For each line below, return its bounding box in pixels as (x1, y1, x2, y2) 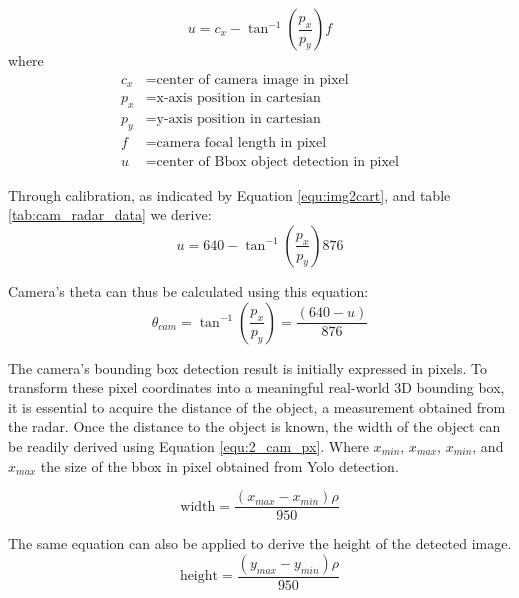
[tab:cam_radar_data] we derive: (8, 204, 212, 225)
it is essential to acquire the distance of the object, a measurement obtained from (8, 396, 506, 417)
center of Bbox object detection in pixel (156, 154, 399, 169)
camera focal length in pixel (156, 135, 327, 150)
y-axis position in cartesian (156, 111, 321, 126)
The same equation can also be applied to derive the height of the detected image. (8, 533, 512, 554)
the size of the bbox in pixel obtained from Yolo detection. (40, 455, 399, 476)
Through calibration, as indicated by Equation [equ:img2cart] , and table (8, 184, 451, 205)
